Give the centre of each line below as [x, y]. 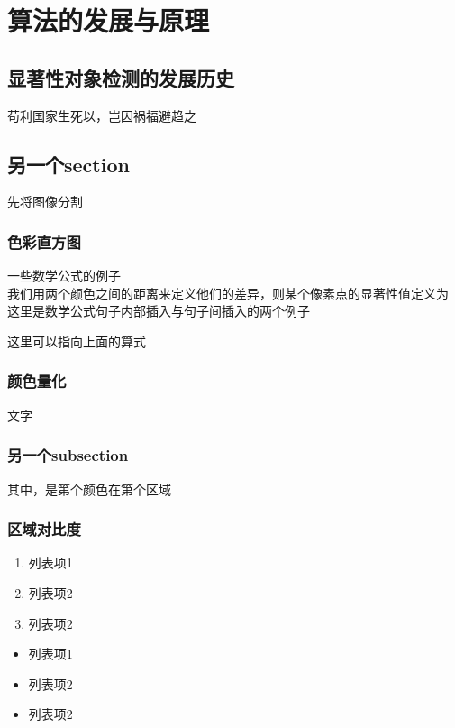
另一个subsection [68, 455]
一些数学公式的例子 [64, 276]
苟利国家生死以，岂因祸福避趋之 [102, 115]
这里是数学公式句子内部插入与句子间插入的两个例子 [159, 311]
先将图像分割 [45, 202]
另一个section [68, 164]
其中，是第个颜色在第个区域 [89, 488]
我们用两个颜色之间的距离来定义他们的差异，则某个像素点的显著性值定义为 [228, 293]
